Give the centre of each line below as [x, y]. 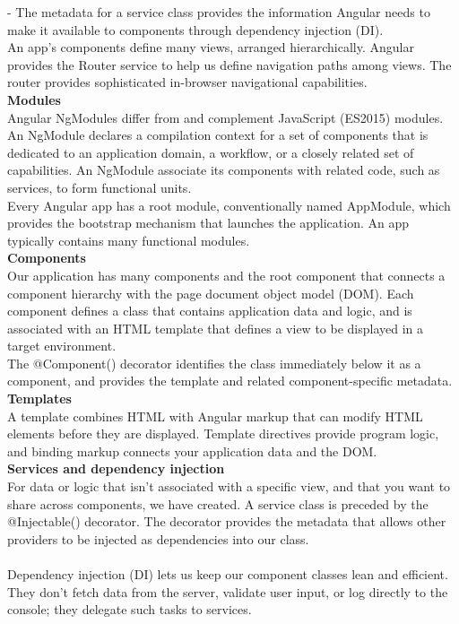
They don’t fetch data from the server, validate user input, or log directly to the [228, 591]
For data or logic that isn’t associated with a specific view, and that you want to [229, 486]
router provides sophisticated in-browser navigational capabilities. [187, 82]
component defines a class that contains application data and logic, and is [210, 311]
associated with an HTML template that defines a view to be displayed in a [216, 328]
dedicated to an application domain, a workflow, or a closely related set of [211, 152]
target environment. [62, 346]
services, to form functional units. [100, 187]
